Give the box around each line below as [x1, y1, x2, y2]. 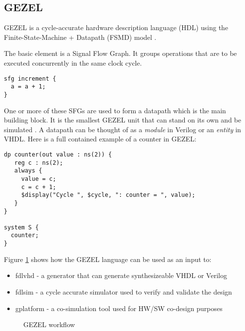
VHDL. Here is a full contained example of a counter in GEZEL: [4, 134, 196, 144]
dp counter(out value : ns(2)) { [4, 151, 112, 158]
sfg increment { [4, 75, 56, 82]
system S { [4, 224, 39, 231]
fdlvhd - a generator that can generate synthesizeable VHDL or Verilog [15, 270, 227, 280]
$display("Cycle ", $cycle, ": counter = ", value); [21, 192, 195, 199]
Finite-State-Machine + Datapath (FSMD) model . [4, 32, 157, 42]
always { [14, 167, 42, 174]
